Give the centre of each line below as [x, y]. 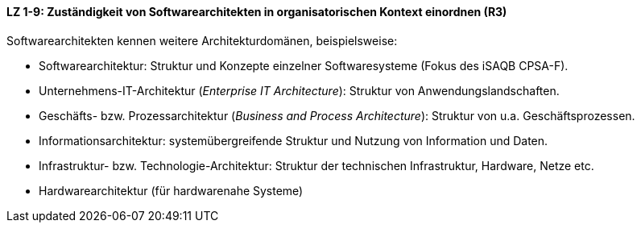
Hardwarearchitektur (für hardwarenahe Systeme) [171, 190]
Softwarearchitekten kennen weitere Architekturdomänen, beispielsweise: [202, 40]
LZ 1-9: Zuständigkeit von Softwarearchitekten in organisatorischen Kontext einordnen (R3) [257, 12]
